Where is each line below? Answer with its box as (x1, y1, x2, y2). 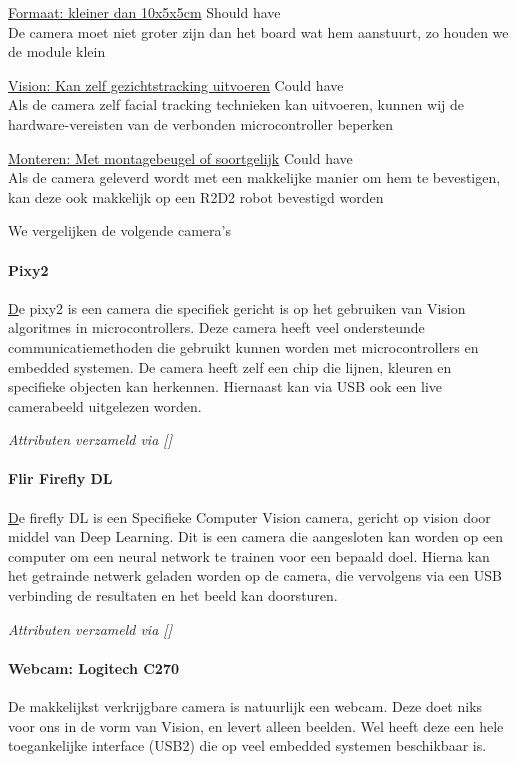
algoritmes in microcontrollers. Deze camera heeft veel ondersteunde (8, 317, 425, 338)
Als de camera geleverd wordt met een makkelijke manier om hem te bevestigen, (8, 167, 501, 188)
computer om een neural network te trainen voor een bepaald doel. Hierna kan (8, 545, 490, 566)
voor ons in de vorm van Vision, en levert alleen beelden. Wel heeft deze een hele (8, 715, 504, 736)
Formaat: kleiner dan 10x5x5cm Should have (8, 2, 281, 22)
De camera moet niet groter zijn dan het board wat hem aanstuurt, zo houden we (8, 21, 509, 42)
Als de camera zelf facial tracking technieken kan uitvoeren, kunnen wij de (8, 94, 464, 115)
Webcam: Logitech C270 (8, 657, 179, 678)
